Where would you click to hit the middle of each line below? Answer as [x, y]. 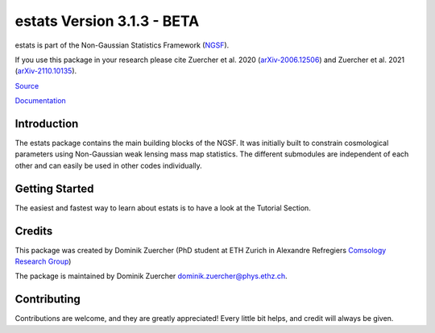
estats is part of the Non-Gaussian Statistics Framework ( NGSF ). [122, 45]
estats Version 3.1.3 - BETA [107, 21]
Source [27, 85]
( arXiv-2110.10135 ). [46, 71]
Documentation [40, 101]
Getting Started [54, 188]
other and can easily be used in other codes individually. [109, 165]
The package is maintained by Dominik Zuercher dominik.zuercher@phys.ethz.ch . [151, 276]
